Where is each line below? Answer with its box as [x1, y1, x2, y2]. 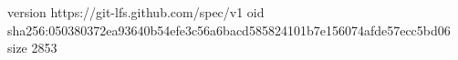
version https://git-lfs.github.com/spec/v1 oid [7, 3, 265, 21]
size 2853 [7, 38, 57, 57]
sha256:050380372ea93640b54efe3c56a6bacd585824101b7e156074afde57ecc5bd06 [7, 20, 451, 39]
